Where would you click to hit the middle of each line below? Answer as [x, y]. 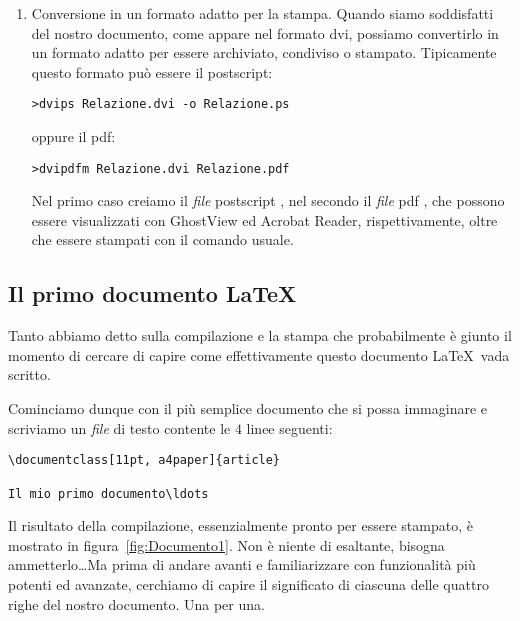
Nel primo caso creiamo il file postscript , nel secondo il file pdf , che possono [268, 200]
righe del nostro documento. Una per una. [136, 603]
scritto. [29, 374]
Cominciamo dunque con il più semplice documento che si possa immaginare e [248, 408]
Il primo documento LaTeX [152, 293]
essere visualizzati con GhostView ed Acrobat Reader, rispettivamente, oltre [264, 219]
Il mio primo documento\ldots [108, 493]
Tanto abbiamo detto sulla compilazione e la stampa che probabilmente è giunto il [260, 335]
